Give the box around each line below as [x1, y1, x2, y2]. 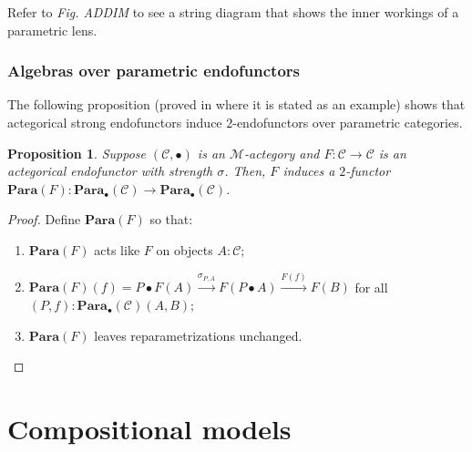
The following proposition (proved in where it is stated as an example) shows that [7, 95, 466, 114]
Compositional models [7, 409, 292, 447]
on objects [156, 240, 213, 259]
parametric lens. [7, 20, 97, 39]
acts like [94, 240, 140, 259]
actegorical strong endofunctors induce [7, 113, 222, 131]
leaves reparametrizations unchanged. [94, 325, 303, 344]
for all [354, 277, 388, 296]
